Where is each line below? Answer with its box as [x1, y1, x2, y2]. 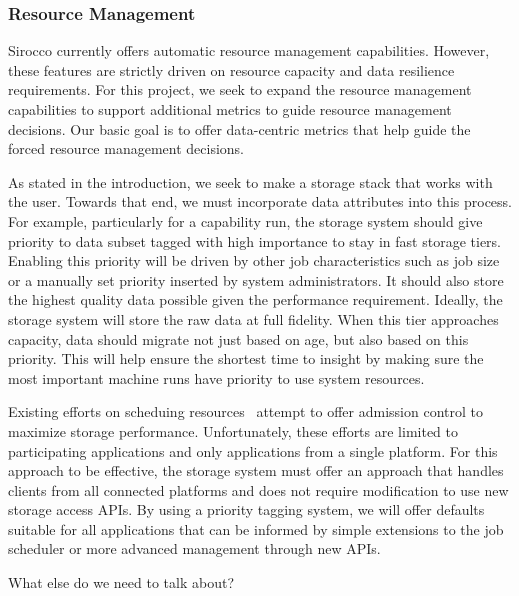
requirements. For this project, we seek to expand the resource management [8, 79, 472, 100]
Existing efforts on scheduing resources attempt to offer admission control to [8, 401, 483, 422]
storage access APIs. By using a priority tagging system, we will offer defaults [8, 499, 485, 520]
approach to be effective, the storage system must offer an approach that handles [8, 460, 504, 481]
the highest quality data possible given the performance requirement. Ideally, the [8, 289, 503, 310]
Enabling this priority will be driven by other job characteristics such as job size [8, 250, 500, 271]
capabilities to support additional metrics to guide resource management [8, 99, 452, 119]
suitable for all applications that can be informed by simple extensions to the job [8, 518, 504, 539]
